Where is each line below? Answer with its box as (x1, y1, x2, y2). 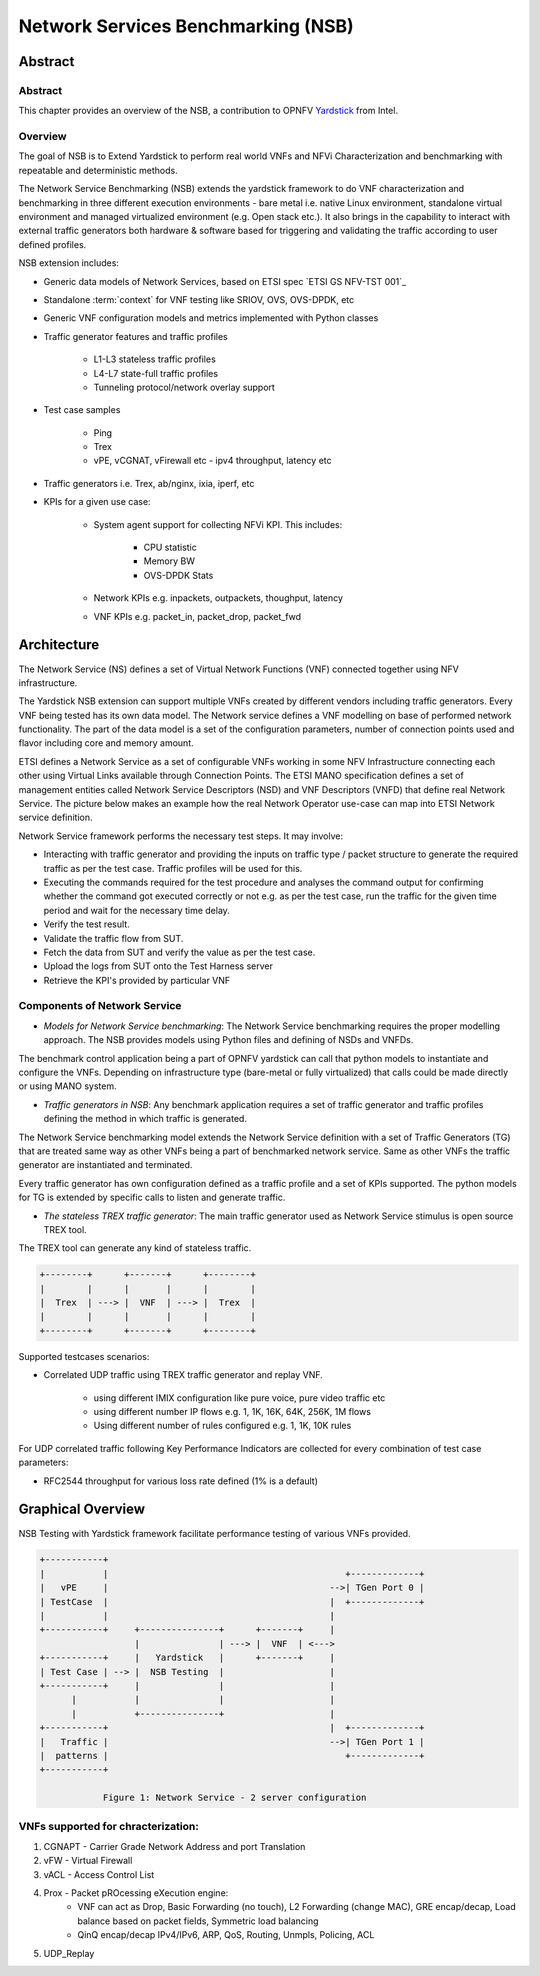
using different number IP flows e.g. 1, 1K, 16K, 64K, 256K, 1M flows (93, 1406, 372, 1418)
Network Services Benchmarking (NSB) (18, 15, 354, 37)
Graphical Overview (18, 1501, 145, 1518)
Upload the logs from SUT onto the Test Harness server (43, 960, 274, 972)
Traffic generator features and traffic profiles (43, 330, 229, 342)
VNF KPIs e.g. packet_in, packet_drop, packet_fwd (93, 610, 302, 622)
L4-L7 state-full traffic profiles (93, 367, 219, 379)
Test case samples (43, 404, 121, 416)
